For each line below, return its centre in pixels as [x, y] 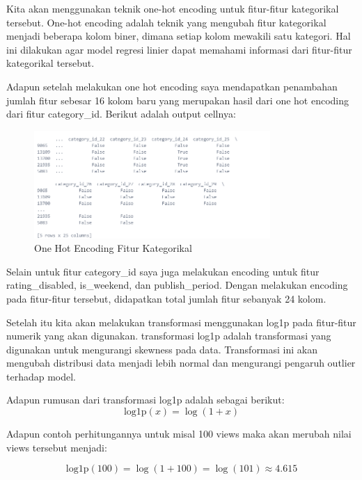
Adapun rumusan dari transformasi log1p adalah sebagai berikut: [145, 400]
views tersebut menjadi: [57, 447]
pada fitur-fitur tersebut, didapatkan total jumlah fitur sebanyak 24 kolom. [166, 298]
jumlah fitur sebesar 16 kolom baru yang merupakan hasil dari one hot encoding [178, 100]
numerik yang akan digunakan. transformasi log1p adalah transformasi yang [169, 336]
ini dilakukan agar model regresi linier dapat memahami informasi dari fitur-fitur [179, 49]
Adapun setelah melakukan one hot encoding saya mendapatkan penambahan [172, 86]
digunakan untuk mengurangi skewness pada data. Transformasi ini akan [162, 349]
